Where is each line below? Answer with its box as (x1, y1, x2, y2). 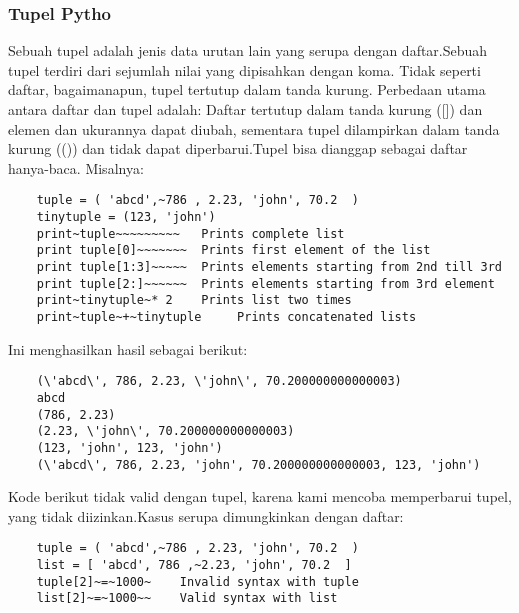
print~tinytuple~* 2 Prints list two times (36, 293, 352, 308)
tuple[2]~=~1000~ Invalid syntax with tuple (36, 574, 359, 589)
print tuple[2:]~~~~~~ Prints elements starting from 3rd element (36, 276, 495, 291)
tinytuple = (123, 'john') (36, 210, 216, 225)
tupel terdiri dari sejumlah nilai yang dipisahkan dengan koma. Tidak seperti (8, 59, 481, 80)
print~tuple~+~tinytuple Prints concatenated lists (36, 309, 417, 324)
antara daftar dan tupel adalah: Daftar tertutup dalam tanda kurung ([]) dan (8, 99, 483, 119)
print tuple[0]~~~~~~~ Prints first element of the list (36, 243, 431, 258)
